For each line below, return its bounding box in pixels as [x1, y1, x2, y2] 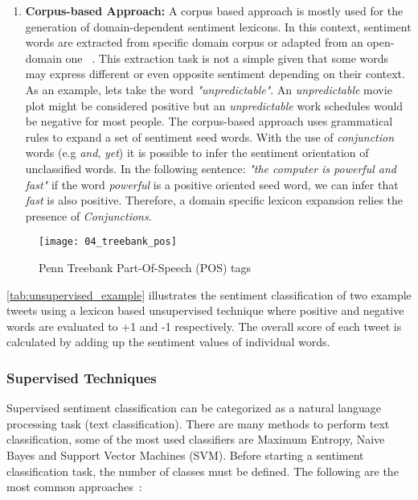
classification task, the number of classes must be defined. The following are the [6, 462, 399, 479]
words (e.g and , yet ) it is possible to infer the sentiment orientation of [25, 144, 369, 161]
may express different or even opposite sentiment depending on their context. [25, 65, 405, 82]
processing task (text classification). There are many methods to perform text [6, 415, 390, 432]
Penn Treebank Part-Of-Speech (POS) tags [39, 258, 252, 275]
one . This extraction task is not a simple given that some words [65, 49, 389, 66]
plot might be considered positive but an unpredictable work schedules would [25, 97, 404, 114]
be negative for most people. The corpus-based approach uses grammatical [25, 113, 393, 130]
